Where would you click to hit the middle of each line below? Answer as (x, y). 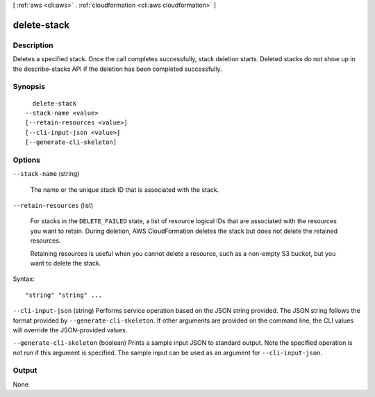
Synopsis (29, 87)
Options (27, 160)
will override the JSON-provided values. (70, 330)
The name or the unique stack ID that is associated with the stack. (125, 189)
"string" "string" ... (64, 295)
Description (33, 45)
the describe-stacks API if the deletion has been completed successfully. (117, 69)
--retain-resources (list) (53, 205)
